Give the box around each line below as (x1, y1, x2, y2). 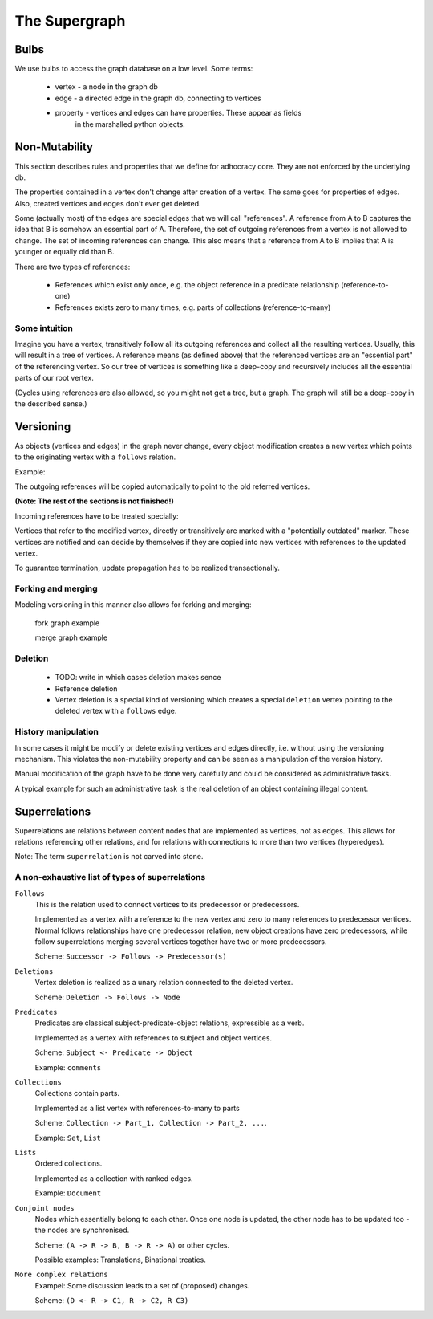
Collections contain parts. (34, 1089, 120, 1098)
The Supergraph (14, 12, 126, 30)
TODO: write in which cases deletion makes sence (55, 673, 221, 682)
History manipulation (14, 727, 99, 738)
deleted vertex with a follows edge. (55, 706, 177, 716)
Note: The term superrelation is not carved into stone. (14, 852, 204, 861)
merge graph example (34, 633, 108, 642)
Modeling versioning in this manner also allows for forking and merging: (14, 600, 252, 609)
